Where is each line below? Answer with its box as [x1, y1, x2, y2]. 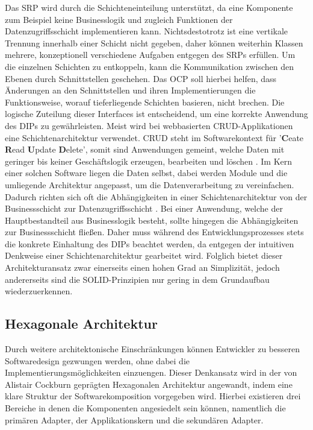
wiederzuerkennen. [5, 285, 73, 297]
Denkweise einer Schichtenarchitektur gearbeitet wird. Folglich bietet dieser [5, 249, 283, 262]
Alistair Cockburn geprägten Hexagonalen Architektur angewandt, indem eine [5, 378, 293, 390]
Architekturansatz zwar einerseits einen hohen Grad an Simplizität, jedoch [5, 261, 280, 274]
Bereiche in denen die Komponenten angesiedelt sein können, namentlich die [5, 402, 286, 414]
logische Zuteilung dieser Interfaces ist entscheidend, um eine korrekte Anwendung [5, 107, 308, 120]
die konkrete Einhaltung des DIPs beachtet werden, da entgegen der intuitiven [5, 237, 294, 250]
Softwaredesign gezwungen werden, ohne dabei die [5, 354, 190, 367]
